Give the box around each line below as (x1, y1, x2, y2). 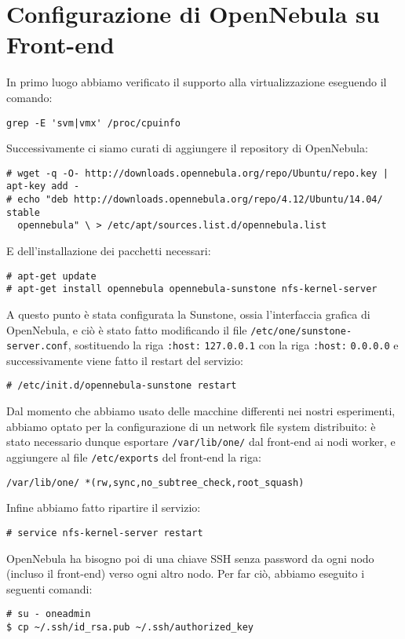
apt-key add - (6, 181, 80, 192)
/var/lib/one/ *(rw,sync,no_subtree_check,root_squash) (6, 477, 305, 488)
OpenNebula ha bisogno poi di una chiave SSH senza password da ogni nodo (6, 550, 374, 566)
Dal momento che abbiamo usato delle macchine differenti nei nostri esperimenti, (6, 403, 396, 419)
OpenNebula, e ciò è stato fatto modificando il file (6, 321, 247, 338)
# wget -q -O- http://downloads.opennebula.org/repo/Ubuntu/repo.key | (6, 167, 389, 179)
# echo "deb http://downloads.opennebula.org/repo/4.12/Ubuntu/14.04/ (6, 194, 383, 206)
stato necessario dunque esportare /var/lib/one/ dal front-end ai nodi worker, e (6, 433, 396, 450)
